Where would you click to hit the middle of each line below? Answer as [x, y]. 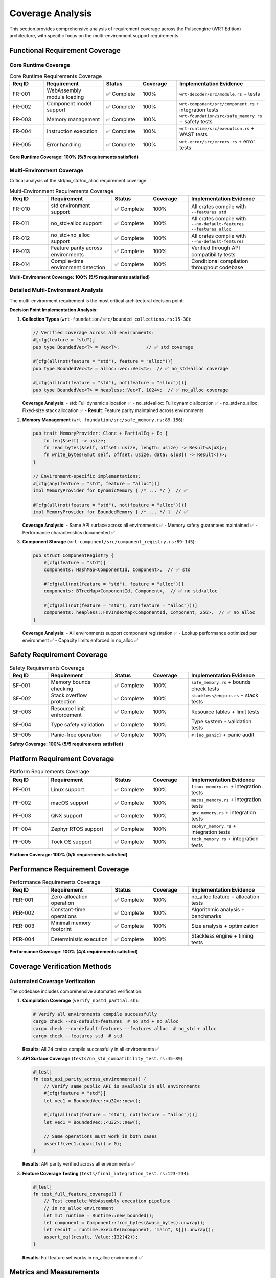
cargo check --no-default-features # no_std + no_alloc [106, 1021]
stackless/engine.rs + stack [225, 695]
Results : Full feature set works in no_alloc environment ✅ [83, 1257]
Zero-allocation [69, 896]
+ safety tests [196, 122]
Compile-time [67, 261]
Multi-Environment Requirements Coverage [62, 191]
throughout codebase [217, 267]
